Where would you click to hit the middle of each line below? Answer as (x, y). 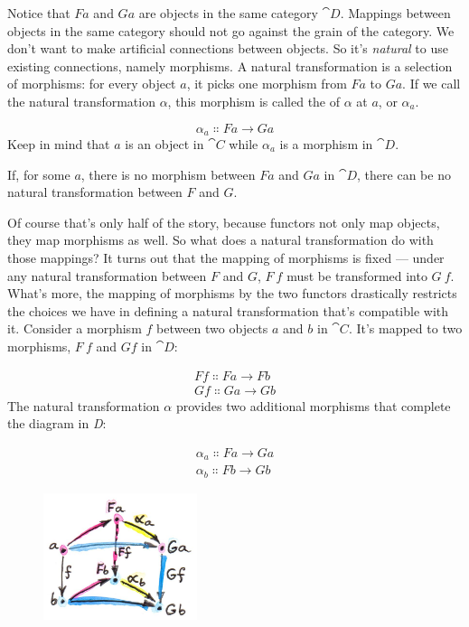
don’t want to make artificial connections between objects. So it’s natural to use (228, 48)
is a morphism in (326, 144)
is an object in (164, 144)
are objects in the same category (228, 13)
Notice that (39, 13)
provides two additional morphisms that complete (313, 405)
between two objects (212, 328)
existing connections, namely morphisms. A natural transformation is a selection (230, 66)
